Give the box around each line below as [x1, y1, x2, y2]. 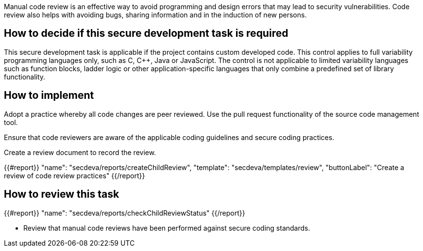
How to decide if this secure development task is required [4, 27, 288, 40]
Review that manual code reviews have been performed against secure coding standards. [23, 223, 310, 232]
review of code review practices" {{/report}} [4, 171, 145, 180]
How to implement [4, 89, 94, 102]
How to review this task [4, 188, 119, 201]
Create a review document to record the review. [4, 148, 156, 157]
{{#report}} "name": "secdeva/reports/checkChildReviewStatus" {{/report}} [4, 208, 245, 217]
